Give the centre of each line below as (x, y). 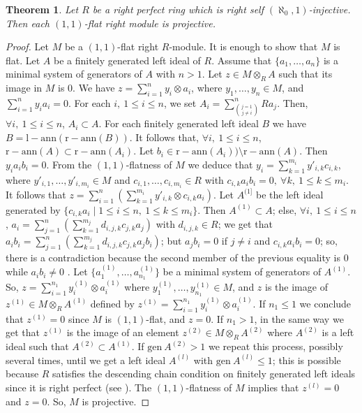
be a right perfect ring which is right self (178, 9)
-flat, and (166, 318)
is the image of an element (123, 332)
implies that (273, 387)
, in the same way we (299, 318)
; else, (285, 209)
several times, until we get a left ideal (86, 360)
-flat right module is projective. (150, 23)
